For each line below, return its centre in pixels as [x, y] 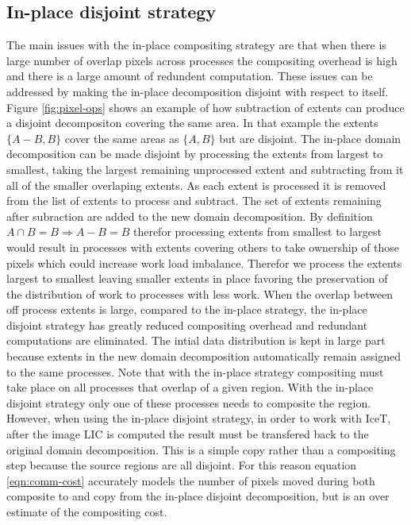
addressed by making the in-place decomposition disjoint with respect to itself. [198, 91]
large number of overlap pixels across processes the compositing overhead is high [202, 60]
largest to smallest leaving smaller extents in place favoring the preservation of [197, 278]
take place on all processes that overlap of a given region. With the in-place [190, 387]
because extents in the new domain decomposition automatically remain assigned [204, 356]
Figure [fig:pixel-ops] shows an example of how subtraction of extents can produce [205, 107]
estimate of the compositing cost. [87, 512]
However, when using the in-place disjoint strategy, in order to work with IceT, [199, 418]
